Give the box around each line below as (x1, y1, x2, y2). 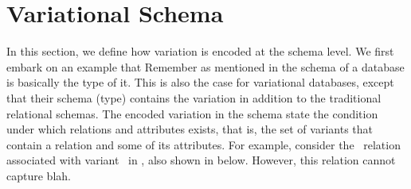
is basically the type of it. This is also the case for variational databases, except (6, 74, 394, 91)
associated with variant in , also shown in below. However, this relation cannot (6, 152, 396, 168)
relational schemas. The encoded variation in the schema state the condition (6, 105, 378, 121)
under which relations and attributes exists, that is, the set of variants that (6, 121, 373, 137)
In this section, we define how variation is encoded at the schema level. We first (6, 43, 394, 60)
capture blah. (6, 167, 71, 183)
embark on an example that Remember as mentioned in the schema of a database (6, 58, 405, 75)
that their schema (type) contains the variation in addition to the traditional (6, 89, 382, 106)
